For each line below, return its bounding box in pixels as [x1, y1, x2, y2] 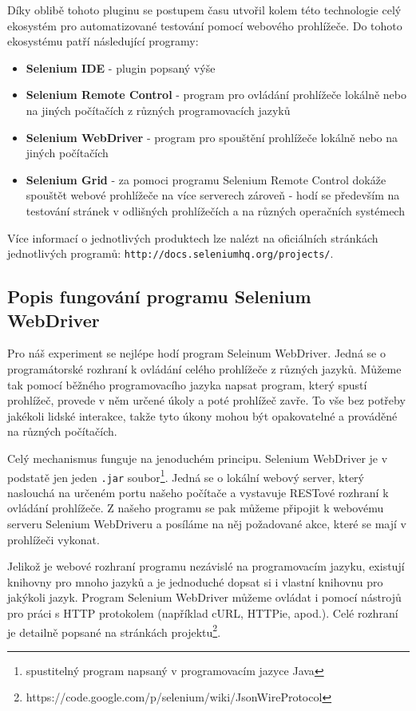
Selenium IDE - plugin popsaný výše [26, 59, 216, 76]
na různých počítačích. [7, 423, 117, 440]
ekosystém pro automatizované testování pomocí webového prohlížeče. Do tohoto [7, 17, 402, 34]
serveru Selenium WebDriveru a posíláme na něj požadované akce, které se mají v [7, 515, 406, 532]
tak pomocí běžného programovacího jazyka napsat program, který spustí [7, 376, 367, 393]
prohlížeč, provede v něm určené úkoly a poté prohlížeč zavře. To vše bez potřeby [7, 392, 406, 409]
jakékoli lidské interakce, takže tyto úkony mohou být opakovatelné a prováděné [7, 407, 398, 424]
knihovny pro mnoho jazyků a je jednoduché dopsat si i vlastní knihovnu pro [7, 573, 383, 590]
